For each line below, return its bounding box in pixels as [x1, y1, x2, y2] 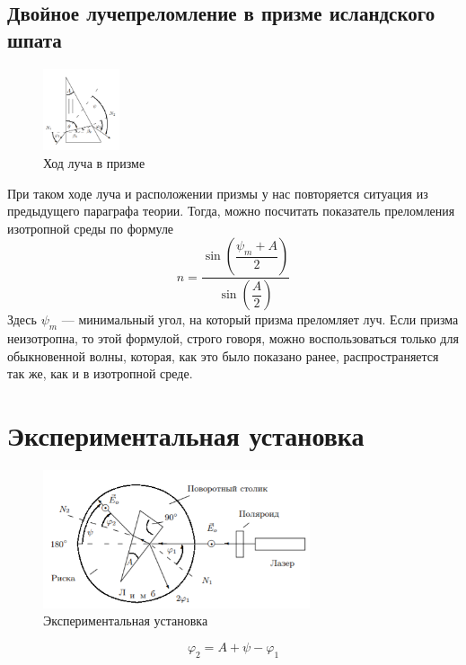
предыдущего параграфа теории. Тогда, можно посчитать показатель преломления [7, 201, 455, 220]
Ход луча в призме [43, 153, 145, 172]
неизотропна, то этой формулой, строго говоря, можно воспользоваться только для [7, 329, 459, 348]
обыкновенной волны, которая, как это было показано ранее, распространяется [7, 346, 439, 365]
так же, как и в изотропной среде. [7, 364, 193, 383]
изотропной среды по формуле [7, 218, 174, 237]
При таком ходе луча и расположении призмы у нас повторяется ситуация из [7, 183, 428, 202]
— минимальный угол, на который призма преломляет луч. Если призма [61, 310, 459, 329]
